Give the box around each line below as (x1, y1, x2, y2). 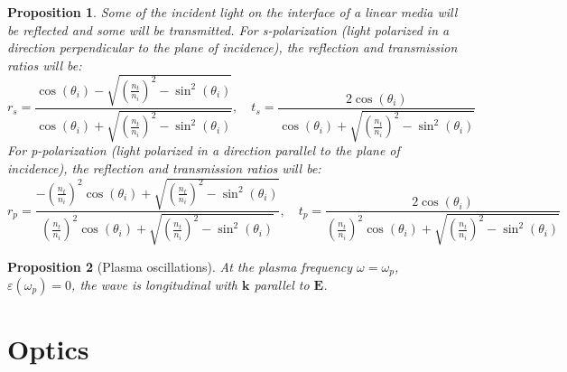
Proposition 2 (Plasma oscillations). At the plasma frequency (7, 256, 353, 275)
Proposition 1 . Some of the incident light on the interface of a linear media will (7, 3, 458, 21)
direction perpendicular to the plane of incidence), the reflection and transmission (7, 38, 458, 57)
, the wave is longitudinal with (71, 274, 238, 293)
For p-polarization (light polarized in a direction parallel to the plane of (7, 141, 400, 160)
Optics (7, 330, 89, 367)
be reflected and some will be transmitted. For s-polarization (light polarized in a (7, 20, 450, 39)
